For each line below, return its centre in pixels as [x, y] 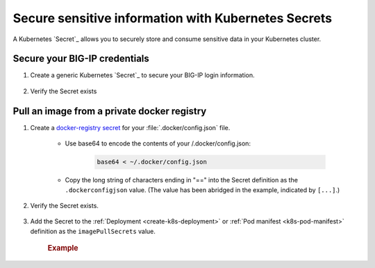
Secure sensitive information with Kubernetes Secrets [173, 18]
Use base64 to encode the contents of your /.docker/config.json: [158, 143]
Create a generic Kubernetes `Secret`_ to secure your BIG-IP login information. [142, 75]
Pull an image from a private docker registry [110, 111]
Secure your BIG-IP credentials [81, 59]
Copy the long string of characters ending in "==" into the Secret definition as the [182, 180]
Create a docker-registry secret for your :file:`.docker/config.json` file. [130, 127]
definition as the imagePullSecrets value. [93, 231]
